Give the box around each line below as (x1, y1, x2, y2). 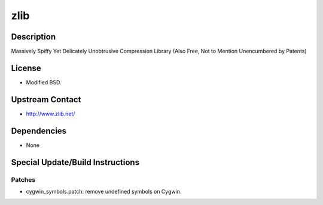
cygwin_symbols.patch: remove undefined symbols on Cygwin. (26, 188, 182, 195)
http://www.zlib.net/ (26, 110, 75, 117)
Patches (11, 175, 36, 183)
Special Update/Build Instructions (11, 157, 140, 167)
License (11, 63, 41, 73)
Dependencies (11, 126, 67, 136)
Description (11, 32, 56, 42)
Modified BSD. (26, 78, 62, 86)
